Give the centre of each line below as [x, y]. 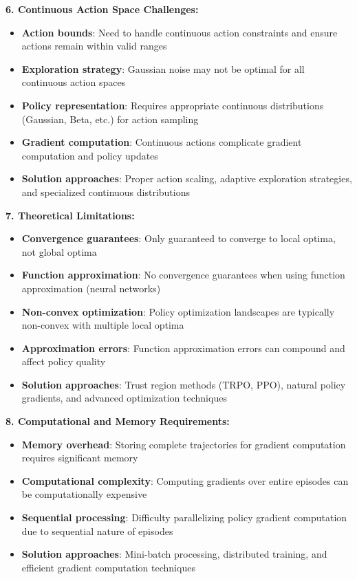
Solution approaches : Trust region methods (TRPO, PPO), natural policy [184, 384]
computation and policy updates [90, 155]
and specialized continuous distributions [106, 192]
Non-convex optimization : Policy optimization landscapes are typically [178, 311]
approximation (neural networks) [91, 288]
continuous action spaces [74, 82]
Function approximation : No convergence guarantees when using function [183, 275]
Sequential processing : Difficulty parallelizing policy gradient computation [184, 517]
